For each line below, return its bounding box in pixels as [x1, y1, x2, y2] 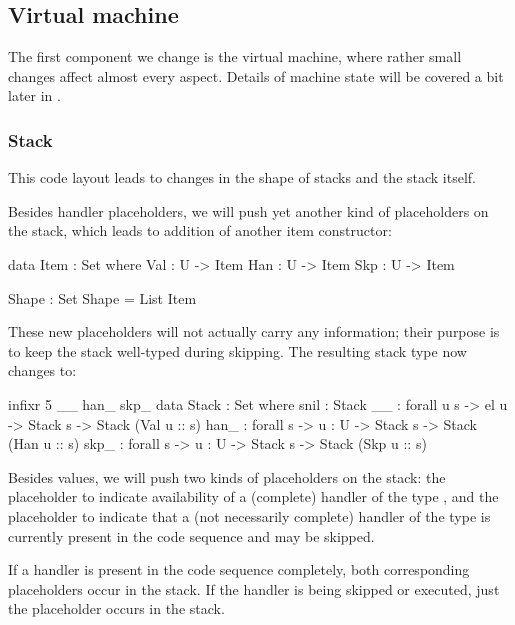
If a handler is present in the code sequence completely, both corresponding [8, 559, 470, 580]
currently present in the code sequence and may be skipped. [8, 525, 375, 546]
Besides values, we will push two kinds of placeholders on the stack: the [8, 466, 446, 487]
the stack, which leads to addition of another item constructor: [8, 220, 392, 241]
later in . [8, 85, 61, 106]
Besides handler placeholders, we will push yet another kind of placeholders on [8, 200, 489, 221]
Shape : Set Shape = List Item [8, 287, 197, 308]
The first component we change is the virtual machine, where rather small [8, 46, 462, 67]
